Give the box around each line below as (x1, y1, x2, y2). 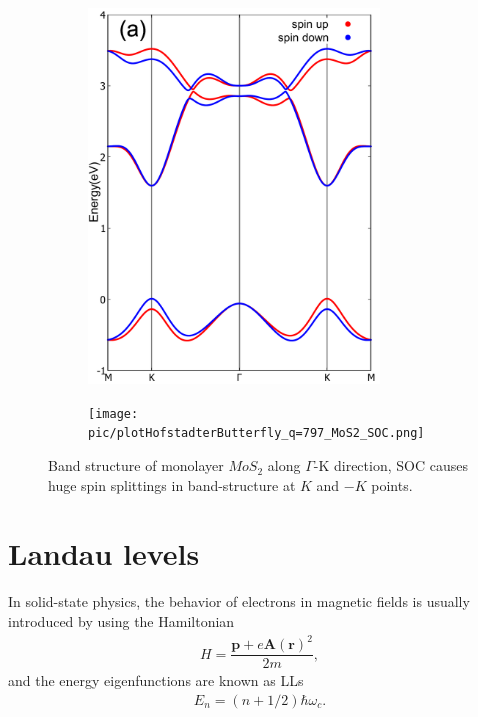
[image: (88, 406, 139, 421)
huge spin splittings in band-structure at (48, 474, 296, 495)
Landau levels (8, 533, 200, 574)
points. (371, 474, 413, 495)
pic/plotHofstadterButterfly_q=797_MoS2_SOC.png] (88, 426, 425, 441)
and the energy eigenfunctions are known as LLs (8, 670, 304, 691)
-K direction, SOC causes (313, 455, 468, 476)
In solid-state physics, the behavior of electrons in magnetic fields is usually (8, 591, 470, 612)
